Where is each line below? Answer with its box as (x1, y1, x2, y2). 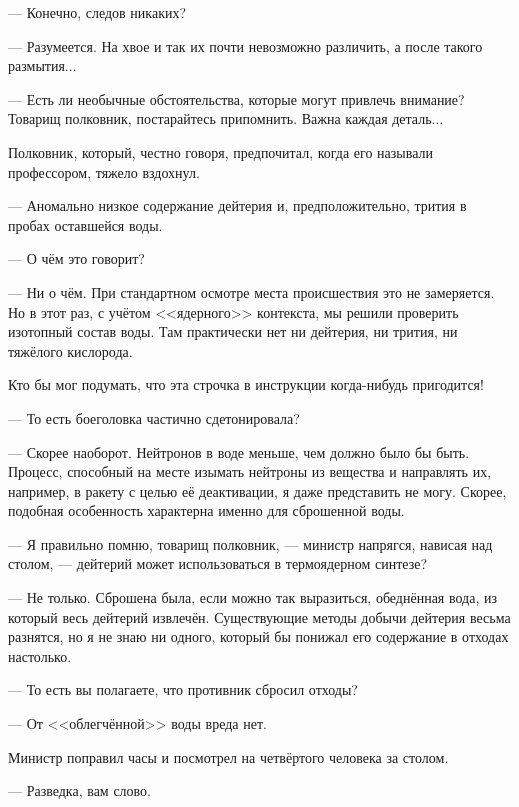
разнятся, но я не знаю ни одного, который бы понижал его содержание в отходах (8, 626, 509, 647)
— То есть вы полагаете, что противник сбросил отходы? (8, 679, 358, 700)
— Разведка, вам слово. (8, 780, 151, 801)
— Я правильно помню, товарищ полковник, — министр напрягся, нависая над (8, 533, 493, 554)
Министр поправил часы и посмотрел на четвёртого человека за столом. (8, 746, 449, 767)
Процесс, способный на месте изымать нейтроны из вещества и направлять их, (8, 461, 492, 482)
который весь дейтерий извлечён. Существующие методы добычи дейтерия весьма (8, 606, 511, 627)
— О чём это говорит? (8, 248, 145, 269)
